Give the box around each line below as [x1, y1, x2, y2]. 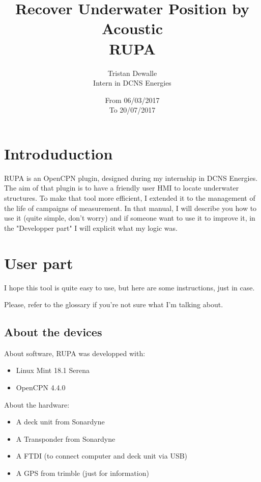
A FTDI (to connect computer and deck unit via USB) [16, 450, 188, 461]
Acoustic [101, 18, 163, 39]
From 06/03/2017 [105, 94, 160, 105]
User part [4, 252, 73, 273]
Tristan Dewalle [107, 67, 157, 78]
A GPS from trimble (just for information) [16, 468, 149, 478]
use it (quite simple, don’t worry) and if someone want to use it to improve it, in [4, 212, 255, 223]
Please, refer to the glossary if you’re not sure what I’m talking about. [4, 299, 223, 310]
